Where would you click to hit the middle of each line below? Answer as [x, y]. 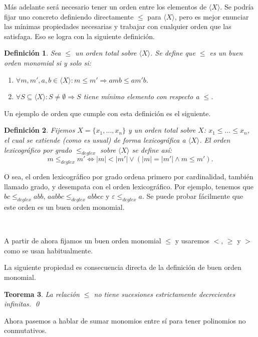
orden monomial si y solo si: [48, 62]
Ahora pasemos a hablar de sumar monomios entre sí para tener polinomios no [125, 320]
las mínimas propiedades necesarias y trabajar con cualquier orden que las [118, 26]
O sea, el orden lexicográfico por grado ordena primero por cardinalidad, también [129, 177]
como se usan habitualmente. [49, 250]
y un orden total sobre [162, 130]
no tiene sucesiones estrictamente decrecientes [165, 294]
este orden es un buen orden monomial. [64, 207]
